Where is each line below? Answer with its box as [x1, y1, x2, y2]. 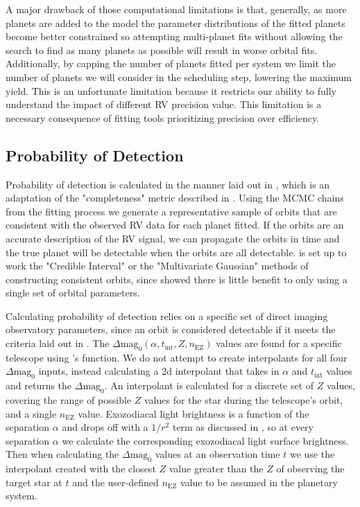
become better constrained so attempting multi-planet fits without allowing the [6, 29, 343, 44]
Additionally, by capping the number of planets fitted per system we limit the [6, 56, 336, 71]
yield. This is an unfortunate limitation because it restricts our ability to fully [6, 83, 336, 98]
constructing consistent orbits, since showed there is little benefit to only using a [6, 272, 348, 286]
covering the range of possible [6, 393, 132, 407]
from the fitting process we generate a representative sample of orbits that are [6, 204, 337, 218]
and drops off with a [62, 420, 148, 434]
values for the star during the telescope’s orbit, [144, 393, 343, 407]
